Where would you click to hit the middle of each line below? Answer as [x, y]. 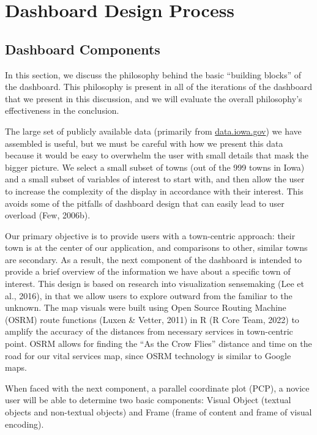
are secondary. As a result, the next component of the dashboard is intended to [154, 259]
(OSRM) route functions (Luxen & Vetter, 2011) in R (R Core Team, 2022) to [152, 319]
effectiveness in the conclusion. [62, 110]
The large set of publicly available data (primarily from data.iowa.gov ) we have [153, 131]
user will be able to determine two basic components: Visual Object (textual [148, 400]
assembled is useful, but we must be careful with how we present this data [144, 143]
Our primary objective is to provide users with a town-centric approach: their [150, 235]
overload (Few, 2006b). [48, 215]
